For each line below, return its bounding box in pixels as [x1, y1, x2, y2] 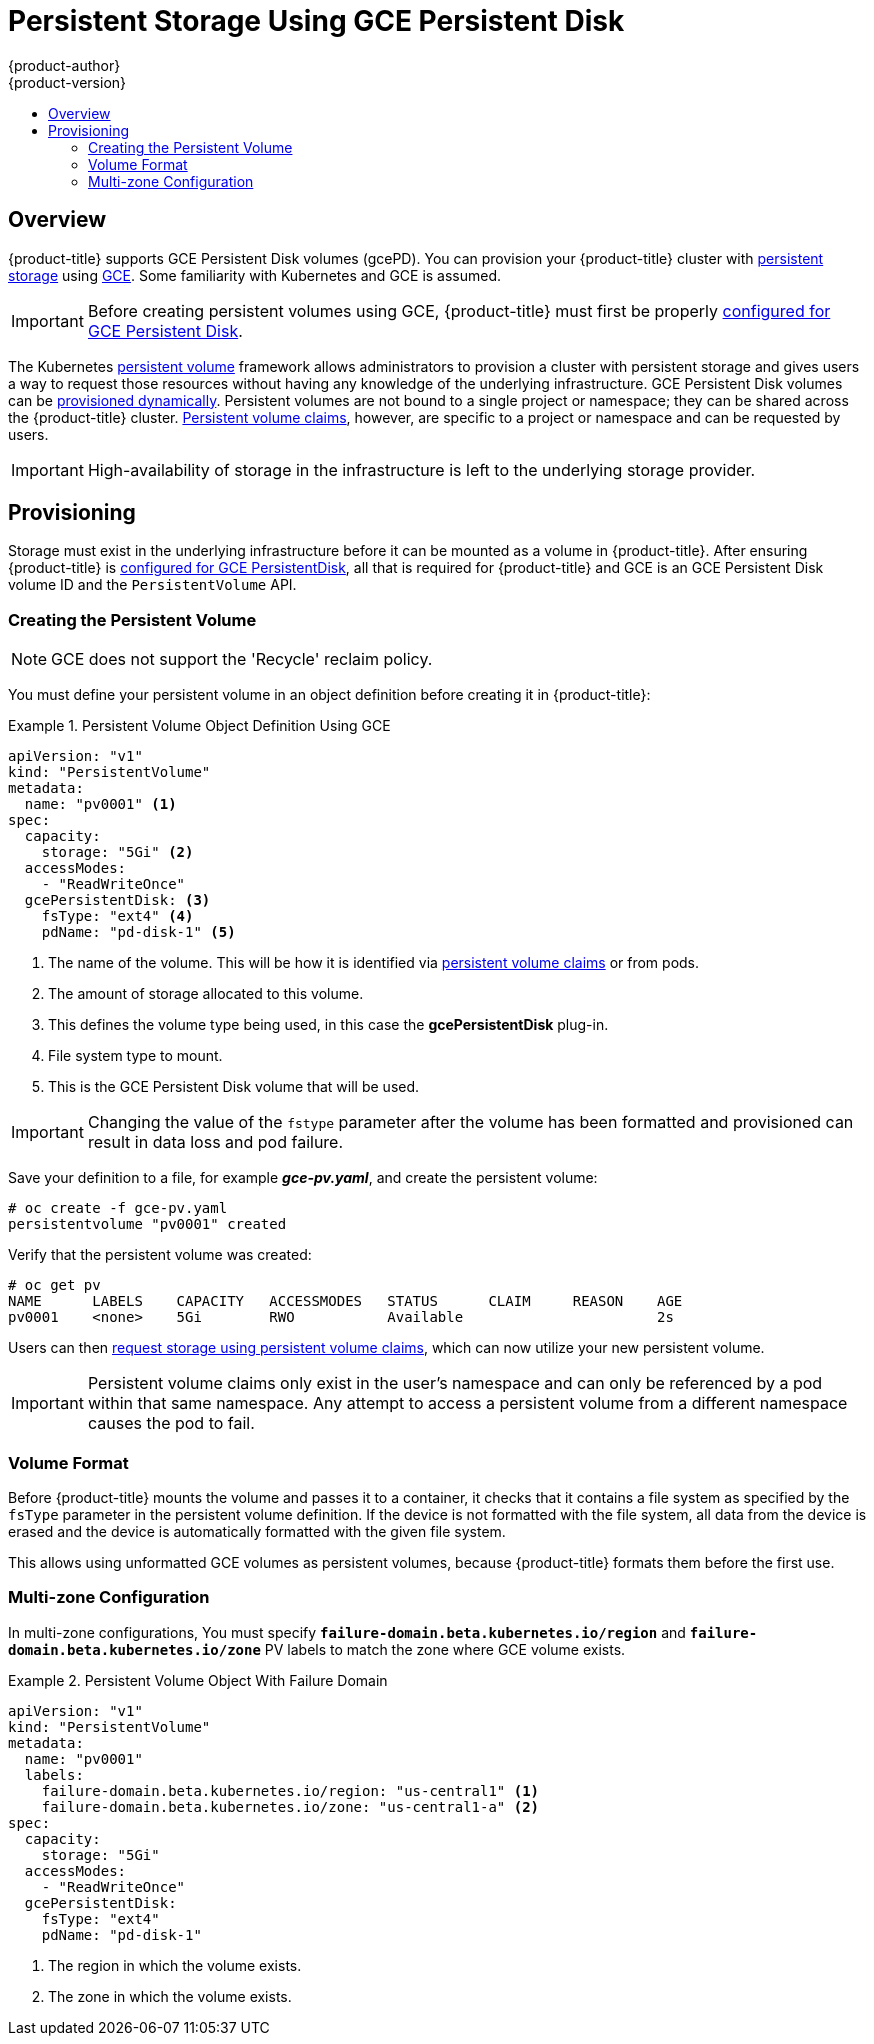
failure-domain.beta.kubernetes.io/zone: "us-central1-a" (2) [41, 1798, 540, 1815]
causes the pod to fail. [87, 1413, 255, 1434]
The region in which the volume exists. [48, 1956, 302, 1974]
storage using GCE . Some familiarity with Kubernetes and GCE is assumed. [8, 266, 502, 284]
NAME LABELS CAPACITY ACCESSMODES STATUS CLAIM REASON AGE [8, 1293, 683, 1310]
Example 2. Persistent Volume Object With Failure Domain [8, 1671, 388, 1689]
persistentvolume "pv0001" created [8, 1216, 287, 1233]
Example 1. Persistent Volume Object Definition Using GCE [8, 717, 391, 735]
